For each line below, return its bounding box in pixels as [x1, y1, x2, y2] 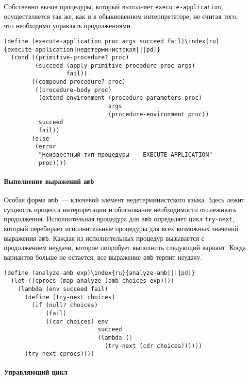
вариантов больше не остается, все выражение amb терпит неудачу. [4, 252, 202, 262]
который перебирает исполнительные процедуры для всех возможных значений [4, 223, 238, 234]
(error [35, 143, 56, 150]
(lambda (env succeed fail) [17, 285, 108, 292]
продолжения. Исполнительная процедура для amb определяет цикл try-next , [4, 214, 235, 224]
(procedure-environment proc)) [108, 110, 209, 118]
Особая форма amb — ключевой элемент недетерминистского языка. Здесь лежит [4, 195, 245, 205]
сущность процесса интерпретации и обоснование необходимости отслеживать [4, 204, 236, 214]
